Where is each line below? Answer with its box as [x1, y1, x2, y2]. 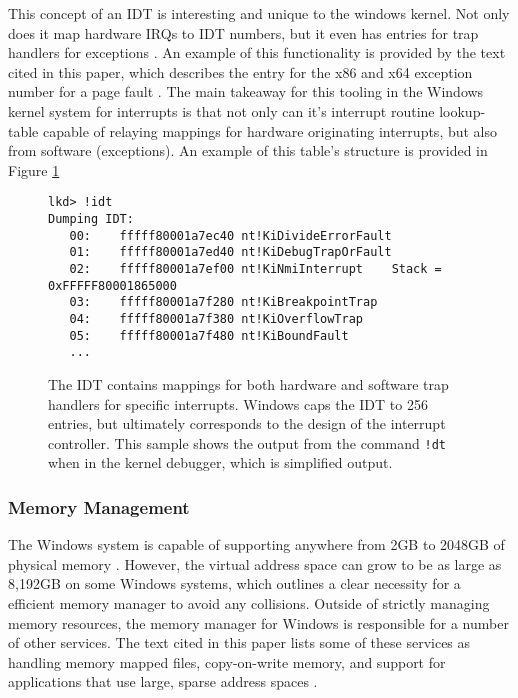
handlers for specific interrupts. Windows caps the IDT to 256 [48, 393, 428, 414]
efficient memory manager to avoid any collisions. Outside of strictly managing [8, 592, 490, 613]
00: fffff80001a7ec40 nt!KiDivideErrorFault [69, 228, 392, 243]
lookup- [439, 100, 486, 121]
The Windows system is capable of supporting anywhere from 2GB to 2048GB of [8, 534, 505, 555]
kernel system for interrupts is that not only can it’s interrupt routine [8, 100, 435, 121]
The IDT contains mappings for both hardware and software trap [48, 373, 449, 394]
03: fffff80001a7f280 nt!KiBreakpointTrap [69, 295, 378, 310]
